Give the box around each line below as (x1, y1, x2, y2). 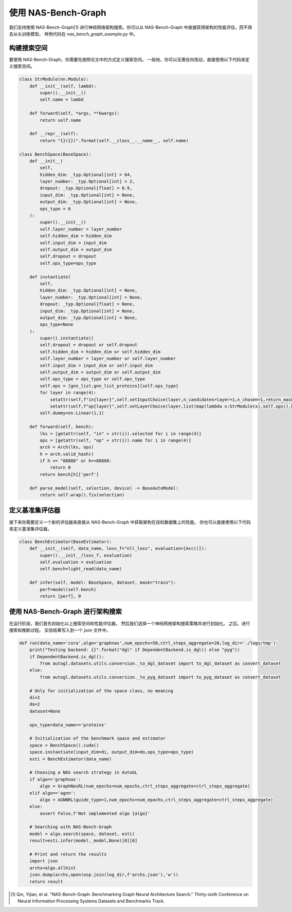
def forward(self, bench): (29, 424, 94, 429)
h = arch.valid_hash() (39, 451, 94, 457)
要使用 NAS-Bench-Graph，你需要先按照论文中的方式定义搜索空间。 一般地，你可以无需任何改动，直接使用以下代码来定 (9, 56, 250, 62)
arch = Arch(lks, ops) (39, 445, 94, 450)
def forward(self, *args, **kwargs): (29, 111, 120, 116)
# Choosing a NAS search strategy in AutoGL (29, 770, 138, 775)
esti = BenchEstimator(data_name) (29, 756, 112, 762)
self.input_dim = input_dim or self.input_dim (39, 363, 153, 368)
